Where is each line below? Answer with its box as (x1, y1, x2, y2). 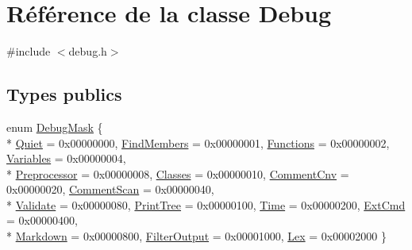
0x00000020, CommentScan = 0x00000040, (6, 181, 214, 198)
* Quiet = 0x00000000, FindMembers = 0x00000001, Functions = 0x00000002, (6, 134, 390, 151)
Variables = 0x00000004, (6, 150, 126, 167)
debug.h (68, 43, 107, 60)
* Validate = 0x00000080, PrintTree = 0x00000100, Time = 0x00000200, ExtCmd (6, 196, 406, 213)
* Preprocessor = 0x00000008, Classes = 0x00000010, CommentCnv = (6, 165, 349, 182)
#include (6, 43, 51, 60)
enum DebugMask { (6, 118, 103, 135)
